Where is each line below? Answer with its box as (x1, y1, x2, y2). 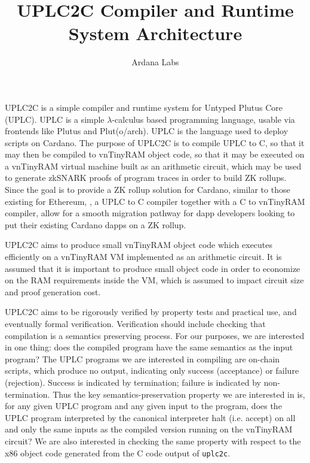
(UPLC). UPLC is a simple (5, 113, 105, 125)
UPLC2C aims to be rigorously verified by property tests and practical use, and (5, 305, 297, 318)
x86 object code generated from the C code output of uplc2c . (5, 446, 231, 459)
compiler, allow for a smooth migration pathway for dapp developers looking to (5, 207, 295, 219)
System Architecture (68, 21, 243, 46)
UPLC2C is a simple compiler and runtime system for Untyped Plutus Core (5, 101, 283, 113)
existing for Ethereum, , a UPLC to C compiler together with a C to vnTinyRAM (5, 195, 305, 207)
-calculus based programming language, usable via (112, 113, 295, 125)
